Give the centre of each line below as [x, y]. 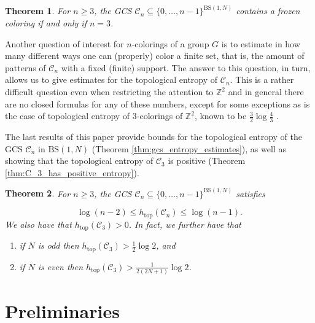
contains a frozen [268, 11]
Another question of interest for [64, 43]
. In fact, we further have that [185, 224]
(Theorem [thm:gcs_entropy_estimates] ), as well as [189, 148]
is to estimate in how [261, 43]
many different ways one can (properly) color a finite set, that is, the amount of [155, 56]
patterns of [25, 67]
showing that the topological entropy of [79, 161]
